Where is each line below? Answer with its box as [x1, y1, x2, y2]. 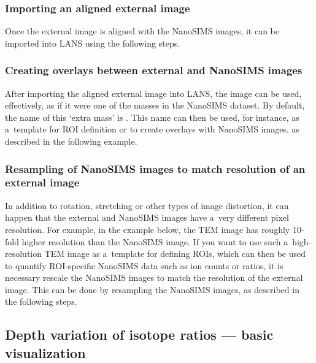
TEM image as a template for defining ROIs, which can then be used [44, 247, 306, 260]
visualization [5, 343, 86, 362]
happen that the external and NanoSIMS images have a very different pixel [5, 211, 289, 224]
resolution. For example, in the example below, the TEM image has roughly [5, 223, 290, 235]
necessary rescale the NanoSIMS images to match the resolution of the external [5, 271, 303, 284]
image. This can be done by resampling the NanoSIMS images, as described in [5, 283, 299, 296]
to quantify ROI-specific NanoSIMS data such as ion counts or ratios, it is [5, 259, 283, 272]
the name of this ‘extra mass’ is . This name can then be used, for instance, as [5, 110, 299, 123]
